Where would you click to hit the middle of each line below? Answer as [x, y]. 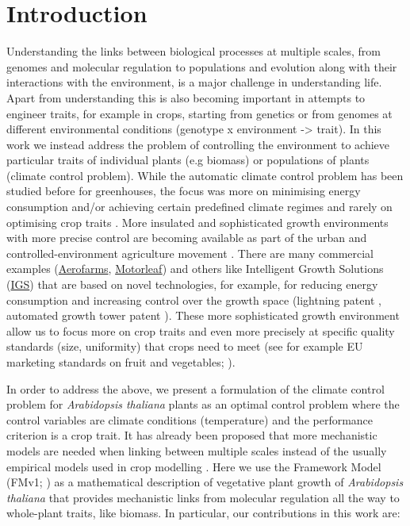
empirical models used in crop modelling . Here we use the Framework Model [194, 466]
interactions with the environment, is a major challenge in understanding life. [194, 82]
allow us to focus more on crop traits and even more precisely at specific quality [201, 330]
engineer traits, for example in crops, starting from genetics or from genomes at [199, 113]
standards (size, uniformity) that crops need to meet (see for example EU [185, 346]
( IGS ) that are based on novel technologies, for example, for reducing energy [192, 284]
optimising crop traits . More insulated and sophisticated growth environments [197, 222]
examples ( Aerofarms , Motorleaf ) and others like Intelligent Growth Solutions [195, 269]
